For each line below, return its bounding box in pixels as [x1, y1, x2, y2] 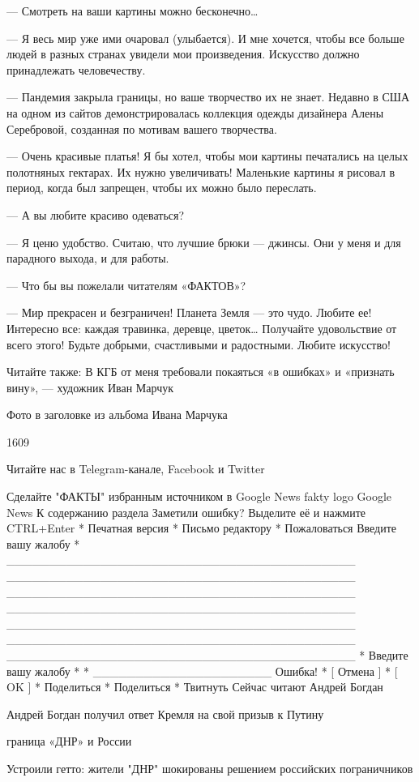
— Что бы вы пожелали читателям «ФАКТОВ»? [6, 276, 246, 293]
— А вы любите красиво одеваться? [6, 206, 185, 223]
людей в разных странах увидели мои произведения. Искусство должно [6, 45, 360, 62]
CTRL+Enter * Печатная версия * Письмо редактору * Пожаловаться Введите [6, 519, 397, 536]
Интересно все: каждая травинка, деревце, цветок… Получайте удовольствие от [6, 319, 397, 336]
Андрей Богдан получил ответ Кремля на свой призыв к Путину [6, 705, 324, 722]
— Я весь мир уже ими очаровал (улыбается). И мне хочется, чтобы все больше [6, 29, 404, 46]
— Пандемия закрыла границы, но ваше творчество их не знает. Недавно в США [6, 88, 410, 105]
